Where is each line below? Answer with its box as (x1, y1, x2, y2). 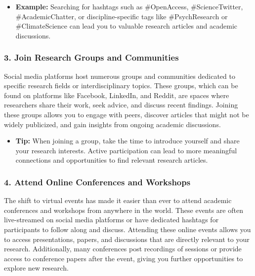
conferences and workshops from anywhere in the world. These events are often (4, 205, 243, 215)
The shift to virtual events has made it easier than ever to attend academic (4, 195, 232, 206)
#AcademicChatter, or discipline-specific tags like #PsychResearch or (15, 11, 228, 21)
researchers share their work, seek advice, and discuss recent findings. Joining (4, 100, 238, 110)
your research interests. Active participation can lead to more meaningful (15, 145, 237, 155)
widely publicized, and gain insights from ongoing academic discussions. (4, 119, 221, 129)
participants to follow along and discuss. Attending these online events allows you (4, 224, 251, 234)
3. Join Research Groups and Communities (4, 51, 179, 64)
